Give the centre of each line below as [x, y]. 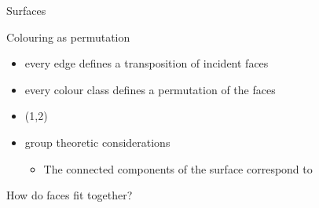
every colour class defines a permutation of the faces [150, 89]
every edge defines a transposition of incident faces [147, 63]
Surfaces [26, 10]
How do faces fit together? [70, 195]
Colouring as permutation [68, 36]
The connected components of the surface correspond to [178, 168]
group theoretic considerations [97, 142]
